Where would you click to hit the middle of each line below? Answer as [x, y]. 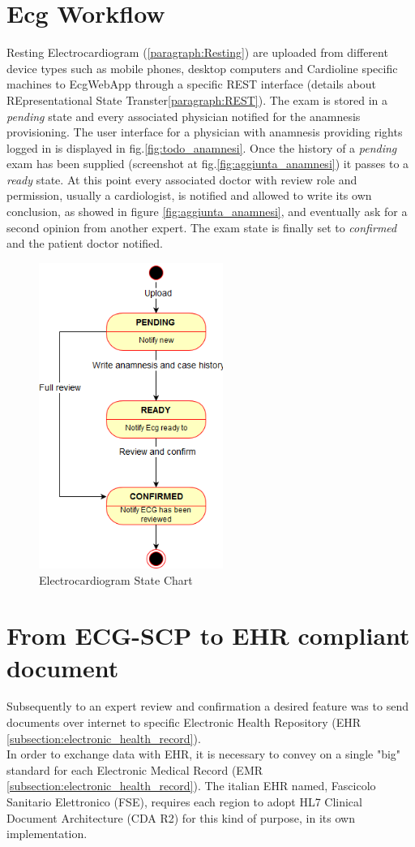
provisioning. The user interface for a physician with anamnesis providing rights [205, 132]
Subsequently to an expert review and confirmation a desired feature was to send [207, 706]
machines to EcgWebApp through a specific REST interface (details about [191, 84]
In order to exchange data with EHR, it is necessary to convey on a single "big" [204, 754]
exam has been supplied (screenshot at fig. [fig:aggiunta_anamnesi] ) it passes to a [208, 164]
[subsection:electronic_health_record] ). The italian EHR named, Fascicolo [191, 786]
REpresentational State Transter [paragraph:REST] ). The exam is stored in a [197, 99]
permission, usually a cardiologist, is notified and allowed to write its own [189, 195]
